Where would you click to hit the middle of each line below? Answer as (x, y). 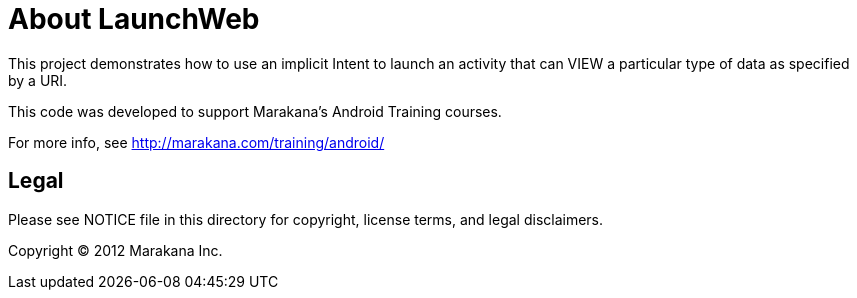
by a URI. (38, 80)
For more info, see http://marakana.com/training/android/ (196, 142)
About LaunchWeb (134, 19)
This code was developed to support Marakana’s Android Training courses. (255, 111)
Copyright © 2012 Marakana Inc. (115, 250)
